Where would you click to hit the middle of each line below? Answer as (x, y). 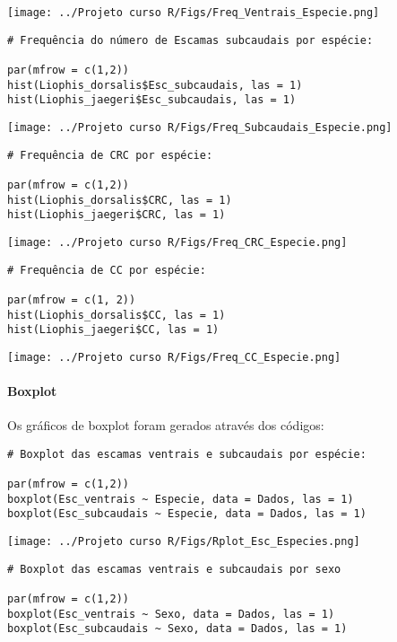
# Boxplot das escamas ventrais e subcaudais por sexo (174, 569)
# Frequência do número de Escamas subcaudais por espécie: (190, 40)
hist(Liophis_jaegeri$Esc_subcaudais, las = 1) (152, 100)
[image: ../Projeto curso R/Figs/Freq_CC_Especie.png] (174, 357)
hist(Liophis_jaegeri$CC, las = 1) (113, 330)
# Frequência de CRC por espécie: (110, 155)
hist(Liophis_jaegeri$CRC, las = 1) (117, 215)
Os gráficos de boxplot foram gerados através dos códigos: (166, 425)
